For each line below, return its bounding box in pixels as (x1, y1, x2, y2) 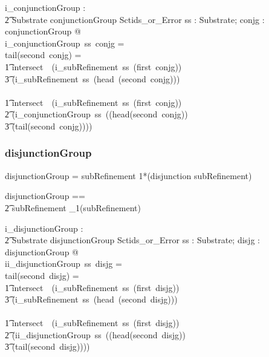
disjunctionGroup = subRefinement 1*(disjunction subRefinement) (5, 169, 252, 182)
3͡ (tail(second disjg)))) (5, 340, 90, 353)
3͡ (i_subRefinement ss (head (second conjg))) (5, 72, 180, 85)
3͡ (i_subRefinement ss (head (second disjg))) (5, 293, 178, 306)
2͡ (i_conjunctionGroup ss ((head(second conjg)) (5, 108, 188, 120)
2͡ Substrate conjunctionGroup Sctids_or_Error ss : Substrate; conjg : (5, 13, 265, 25)
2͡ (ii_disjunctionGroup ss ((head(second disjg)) (5, 328, 186, 341)
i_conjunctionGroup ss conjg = (5, 36, 125, 49)
